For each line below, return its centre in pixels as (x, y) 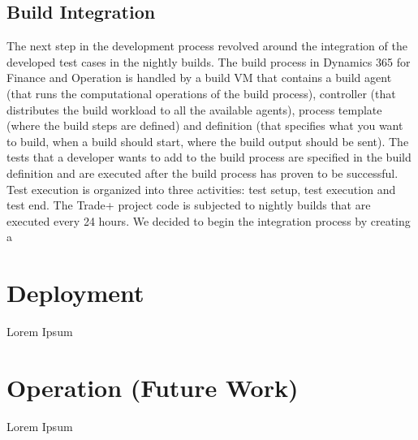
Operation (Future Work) (153, 387)
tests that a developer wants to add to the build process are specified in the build (209, 157)
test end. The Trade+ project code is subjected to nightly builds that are (189, 205)
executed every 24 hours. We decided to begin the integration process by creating (209, 220)
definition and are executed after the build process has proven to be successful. (203, 173)
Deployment (75, 293)
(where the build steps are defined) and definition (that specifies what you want (205, 125)
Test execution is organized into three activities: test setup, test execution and (201, 189)
